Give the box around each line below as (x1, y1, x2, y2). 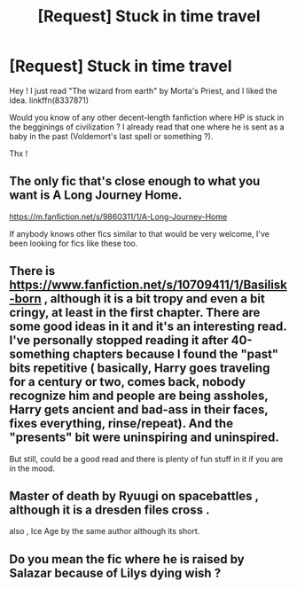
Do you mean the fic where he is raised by (9, 552, 246, 567)
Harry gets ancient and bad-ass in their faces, (9, 402, 269, 418)
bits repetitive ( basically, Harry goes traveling (9, 361, 270, 376)
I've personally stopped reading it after (9, 333, 229, 348)
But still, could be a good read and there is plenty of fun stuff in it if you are (9, 453, 284, 464)
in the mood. (9, 463, 56, 474)
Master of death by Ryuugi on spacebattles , (9, 488, 259, 503)
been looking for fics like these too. (9, 238, 138, 248)
